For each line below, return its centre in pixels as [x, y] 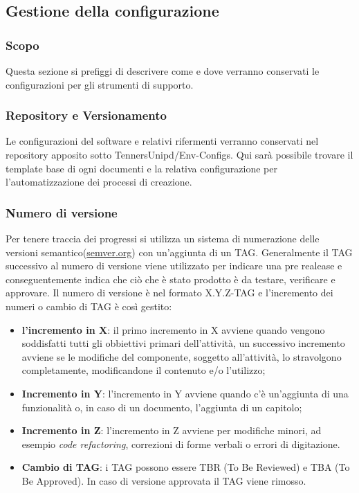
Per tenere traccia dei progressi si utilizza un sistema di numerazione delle [163, 238]
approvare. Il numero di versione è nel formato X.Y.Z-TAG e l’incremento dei [169, 293]
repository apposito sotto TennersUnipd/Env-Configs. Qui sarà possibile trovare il [179, 154]
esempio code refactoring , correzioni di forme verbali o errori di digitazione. [181, 443]
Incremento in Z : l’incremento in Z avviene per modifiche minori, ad [172, 430]
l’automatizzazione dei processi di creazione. [99, 182]
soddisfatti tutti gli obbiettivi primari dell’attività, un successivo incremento [183, 343]
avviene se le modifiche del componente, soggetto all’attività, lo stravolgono [182, 356]
